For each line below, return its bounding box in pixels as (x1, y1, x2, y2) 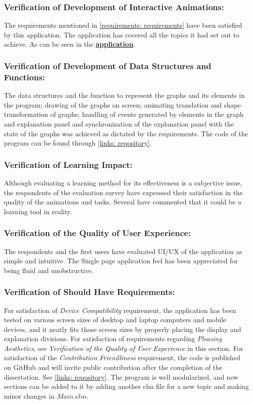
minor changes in (4, 390, 54, 401)
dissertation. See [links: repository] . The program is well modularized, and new (4, 371, 238, 382)
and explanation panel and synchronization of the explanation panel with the (4, 118, 234, 129)
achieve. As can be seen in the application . (4, 39, 135, 49)
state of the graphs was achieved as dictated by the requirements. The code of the (4, 128, 248, 138)
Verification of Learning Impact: (4, 158, 133, 170)
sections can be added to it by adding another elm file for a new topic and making (4, 381, 249, 391)
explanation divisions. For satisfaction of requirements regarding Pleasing (4, 333, 222, 344)
